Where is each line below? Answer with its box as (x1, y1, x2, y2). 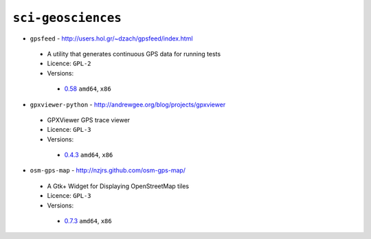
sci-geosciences (12, 10, 122, 25)
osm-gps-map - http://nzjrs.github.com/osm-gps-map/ (30, 166, 185, 174)
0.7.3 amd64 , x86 (64, 217, 113, 225)
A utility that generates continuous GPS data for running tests (47, 49, 221, 58)
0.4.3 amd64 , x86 (64, 151, 113, 159)
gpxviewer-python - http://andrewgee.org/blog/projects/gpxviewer (30, 100, 226, 109)
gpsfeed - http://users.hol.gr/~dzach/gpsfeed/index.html (30, 34, 193, 43)
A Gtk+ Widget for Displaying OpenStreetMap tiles (47, 182, 189, 190)
